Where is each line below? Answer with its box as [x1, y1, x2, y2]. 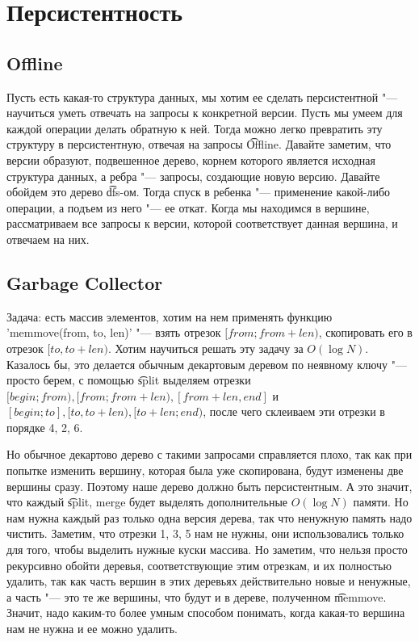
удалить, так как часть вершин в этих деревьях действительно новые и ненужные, [6, 573, 411, 590]
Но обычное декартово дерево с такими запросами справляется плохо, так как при [6, 446, 413, 463]
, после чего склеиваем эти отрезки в [203, 403, 385, 420]
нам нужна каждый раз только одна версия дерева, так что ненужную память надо [6, 509, 413, 526]
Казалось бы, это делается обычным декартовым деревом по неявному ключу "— [6, 355, 407, 372]
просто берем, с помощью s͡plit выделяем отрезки [6, 371, 251, 388]
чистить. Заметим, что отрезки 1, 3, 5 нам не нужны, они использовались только [6, 525, 404, 542]
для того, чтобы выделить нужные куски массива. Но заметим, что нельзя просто [6, 541, 408, 558]
